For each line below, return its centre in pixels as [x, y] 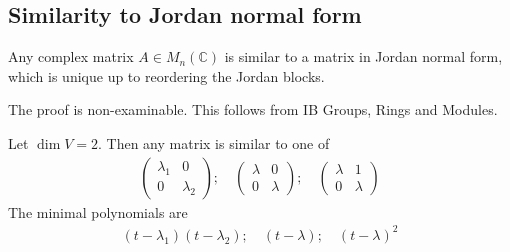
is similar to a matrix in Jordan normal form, [363, 56]
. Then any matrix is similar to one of [214, 142]
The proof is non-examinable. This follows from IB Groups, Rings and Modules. [253, 109]
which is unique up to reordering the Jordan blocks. [166, 75]
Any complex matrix [71, 56]
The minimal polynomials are [98, 211]
